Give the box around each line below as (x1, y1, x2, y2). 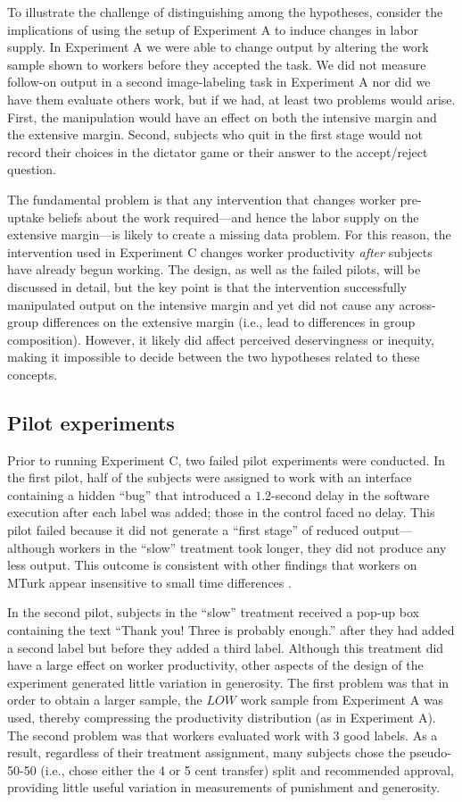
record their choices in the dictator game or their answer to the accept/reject (7, 142, 428, 161)
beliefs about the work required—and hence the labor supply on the (47, 207, 419, 226)
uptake (7, 207, 45, 226)
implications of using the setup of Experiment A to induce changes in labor (7, 20, 419, 38)
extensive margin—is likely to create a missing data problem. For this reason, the (7, 225, 451, 244)
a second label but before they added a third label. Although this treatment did (7, 638, 444, 656)
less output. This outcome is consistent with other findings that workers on (7, 556, 417, 574)
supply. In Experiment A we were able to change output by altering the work (7, 38, 429, 56)
